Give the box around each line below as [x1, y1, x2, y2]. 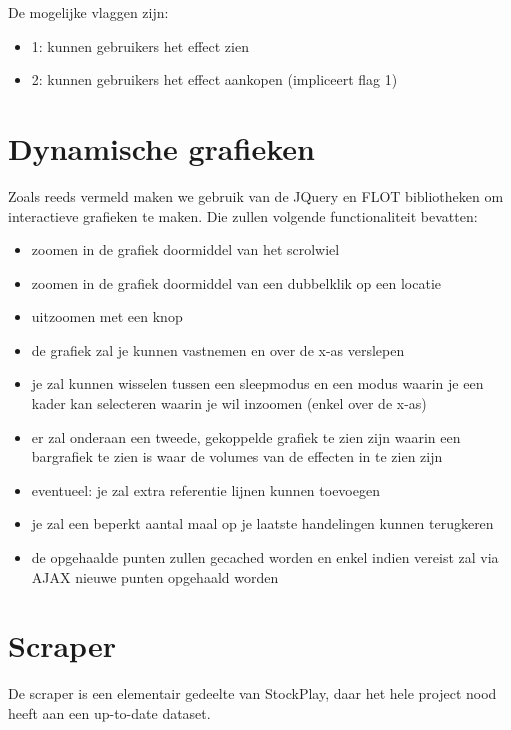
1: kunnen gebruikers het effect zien [31, 35, 249, 56]
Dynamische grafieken [8, 127, 315, 168]
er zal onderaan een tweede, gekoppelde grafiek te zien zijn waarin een [31, 426, 461, 447]
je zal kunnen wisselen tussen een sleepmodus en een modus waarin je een [31, 373, 484, 394]
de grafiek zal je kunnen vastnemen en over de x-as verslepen [31, 339, 405, 360]
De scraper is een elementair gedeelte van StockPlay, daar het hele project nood [8, 683, 497, 704]
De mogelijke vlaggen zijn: [8, 2, 169, 22]
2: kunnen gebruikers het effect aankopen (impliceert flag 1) [31, 69, 398, 90]
